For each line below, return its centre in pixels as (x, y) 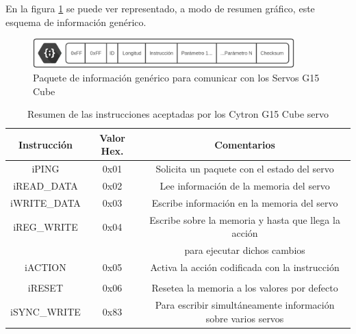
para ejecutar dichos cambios (245, 250)
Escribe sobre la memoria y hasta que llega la (245, 219)
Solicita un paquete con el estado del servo (245, 169)
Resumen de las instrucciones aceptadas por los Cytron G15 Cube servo (178, 114)
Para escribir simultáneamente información (245, 304)
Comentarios (245, 144)
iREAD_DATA (46, 186)
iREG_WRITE (46, 226)
